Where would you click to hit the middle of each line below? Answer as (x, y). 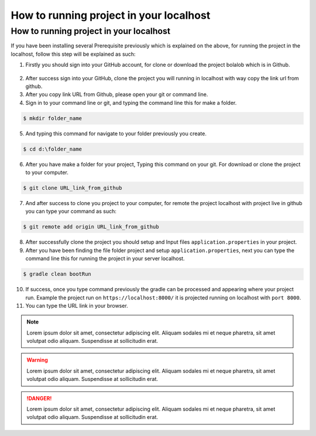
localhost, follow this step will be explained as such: (73, 54)
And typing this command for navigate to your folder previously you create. (116, 133)
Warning (37, 360)
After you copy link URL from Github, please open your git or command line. (117, 94)
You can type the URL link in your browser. (77, 305)
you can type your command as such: (71, 212)
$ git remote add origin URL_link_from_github (91, 227)
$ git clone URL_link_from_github (73, 188)
